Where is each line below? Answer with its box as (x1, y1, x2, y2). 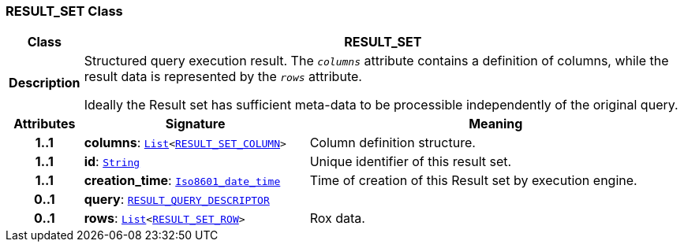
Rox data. (309, 210, 365, 227)
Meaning (469, 116, 523, 132)
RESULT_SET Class (6, 3, 123, 19)
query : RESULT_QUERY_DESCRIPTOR (84, 191, 270, 208)
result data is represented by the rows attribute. (84, 68, 362, 85)
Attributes (13, 116, 76, 132)
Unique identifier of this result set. (309, 154, 512, 170)
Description (9, 75, 80, 91)
